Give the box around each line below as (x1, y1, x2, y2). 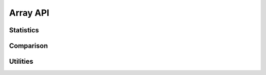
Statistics (9, 26, 39, 34)
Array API (9, 7, 49, 18)
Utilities (9, 57, 33, 66)
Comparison (9, 42, 48, 50)
